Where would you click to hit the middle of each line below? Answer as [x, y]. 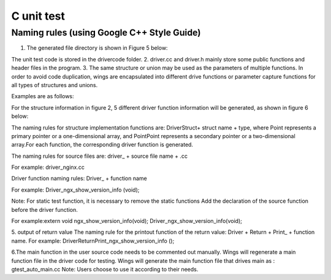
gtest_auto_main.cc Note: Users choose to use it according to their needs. [105, 269]
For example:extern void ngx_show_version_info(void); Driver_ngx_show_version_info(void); [127, 221]
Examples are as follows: [43, 96]
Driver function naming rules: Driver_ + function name [79, 179]
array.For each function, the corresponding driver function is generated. [102, 145]
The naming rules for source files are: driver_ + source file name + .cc [100, 156]
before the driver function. [44, 209]
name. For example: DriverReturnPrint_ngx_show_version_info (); [93, 241]
